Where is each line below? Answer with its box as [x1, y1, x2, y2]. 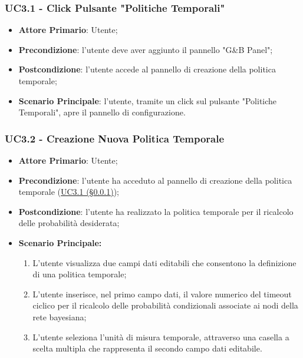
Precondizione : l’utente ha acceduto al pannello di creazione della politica [18, 174, 292, 186]
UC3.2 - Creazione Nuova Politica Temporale [5, 131, 225, 145]
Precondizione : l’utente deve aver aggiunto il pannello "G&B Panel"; [18, 43, 273, 55]
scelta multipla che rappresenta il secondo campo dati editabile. [32, 342, 262, 354]
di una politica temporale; [32, 268, 127, 280]
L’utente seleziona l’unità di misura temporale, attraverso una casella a [32, 330, 289, 343]
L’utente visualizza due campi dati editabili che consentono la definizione [32, 256, 297, 268]
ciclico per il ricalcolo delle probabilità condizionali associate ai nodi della [32, 299, 298, 311]
